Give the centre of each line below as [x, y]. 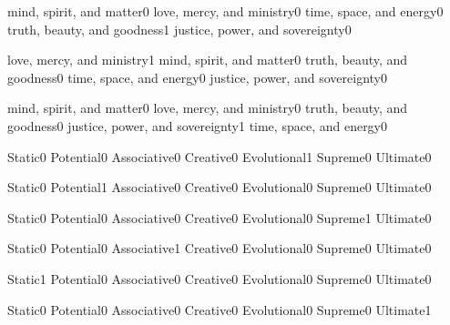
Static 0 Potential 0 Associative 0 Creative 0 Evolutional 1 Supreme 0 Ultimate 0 [220, 156]
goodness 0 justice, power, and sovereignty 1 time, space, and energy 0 [198, 125]
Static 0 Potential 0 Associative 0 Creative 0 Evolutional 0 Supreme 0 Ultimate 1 [220, 309]
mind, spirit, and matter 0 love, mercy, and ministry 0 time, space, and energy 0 [225, 11]
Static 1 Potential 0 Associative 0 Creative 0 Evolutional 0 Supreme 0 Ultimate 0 [220, 278]
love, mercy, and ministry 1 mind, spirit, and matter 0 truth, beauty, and [208, 60]
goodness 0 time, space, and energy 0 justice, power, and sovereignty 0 [198, 77]
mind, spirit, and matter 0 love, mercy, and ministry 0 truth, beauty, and [208, 108]
